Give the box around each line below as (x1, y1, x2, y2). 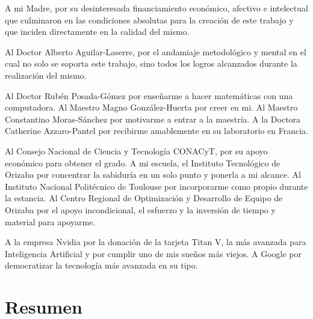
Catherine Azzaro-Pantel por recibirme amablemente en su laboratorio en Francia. (5, 124, 308, 137)
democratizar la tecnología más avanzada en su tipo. (5, 259, 198, 272)
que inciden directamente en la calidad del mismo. (5, 25, 190, 38)
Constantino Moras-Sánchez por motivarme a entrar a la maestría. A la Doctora (5, 112, 301, 125)
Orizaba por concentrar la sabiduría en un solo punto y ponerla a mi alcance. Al (5, 168, 301, 181)
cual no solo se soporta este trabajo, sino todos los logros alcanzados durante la (5, 57, 297, 70)
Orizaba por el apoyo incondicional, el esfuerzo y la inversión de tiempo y (5, 203, 276, 216)
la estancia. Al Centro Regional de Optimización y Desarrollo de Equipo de (5, 192, 283, 204)
